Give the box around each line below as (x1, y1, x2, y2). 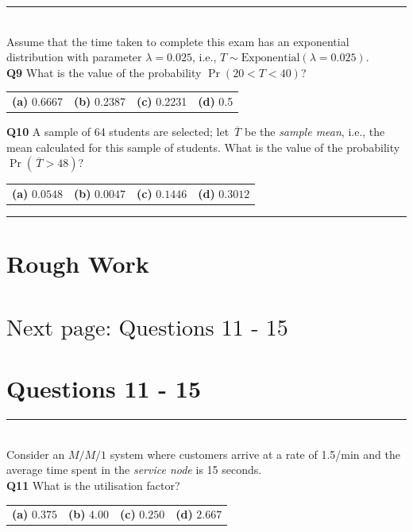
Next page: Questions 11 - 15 (6, 316, 288, 340)
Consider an (6, 445, 65, 462)
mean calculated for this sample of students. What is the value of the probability (6, 138, 400, 155)
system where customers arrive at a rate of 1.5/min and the (110, 445, 400, 462)
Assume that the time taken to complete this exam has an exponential (6, 33, 349, 49)
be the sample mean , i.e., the (244, 123, 385, 140)
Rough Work (6, 247, 149, 280)
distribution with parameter (6, 49, 142, 65)
